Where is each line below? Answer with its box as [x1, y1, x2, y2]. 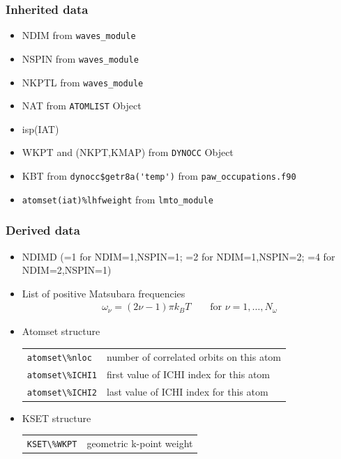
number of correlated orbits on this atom [107, 349, 282, 364]
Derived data [6, 221, 80, 239]
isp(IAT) [22, 121, 59, 136]
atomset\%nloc [26, 352, 92, 363]
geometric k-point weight [86, 436, 193, 451]
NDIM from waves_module [22, 28, 136, 42]
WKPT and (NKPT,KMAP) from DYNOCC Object [22, 145, 234, 160]
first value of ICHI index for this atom [107, 366, 270, 381]
